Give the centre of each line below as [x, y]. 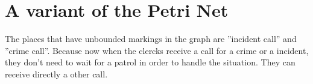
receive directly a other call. [56, 73]
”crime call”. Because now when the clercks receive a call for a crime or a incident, [157, 50]
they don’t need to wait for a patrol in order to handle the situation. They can [150, 62]
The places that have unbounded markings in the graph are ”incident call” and [151, 39]
